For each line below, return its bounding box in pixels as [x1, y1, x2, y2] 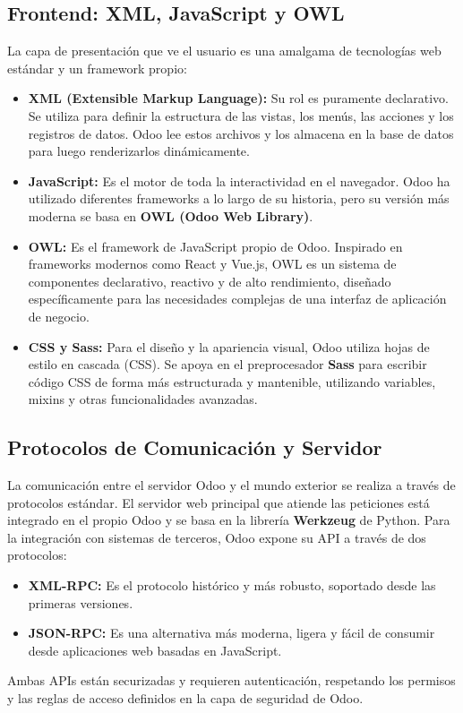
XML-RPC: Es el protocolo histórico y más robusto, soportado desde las [28, 576, 436, 595]
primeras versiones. [28, 593, 133, 612]
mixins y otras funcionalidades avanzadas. [28, 390, 258, 408]
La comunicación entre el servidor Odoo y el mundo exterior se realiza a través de [7, 476, 456, 494]
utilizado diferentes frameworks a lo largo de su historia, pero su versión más [28, 189, 450, 208]
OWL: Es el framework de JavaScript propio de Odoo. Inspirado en [28, 236, 403, 255]
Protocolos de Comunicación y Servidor [7, 434, 382, 461]
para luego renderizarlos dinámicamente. [28, 142, 250, 160]
